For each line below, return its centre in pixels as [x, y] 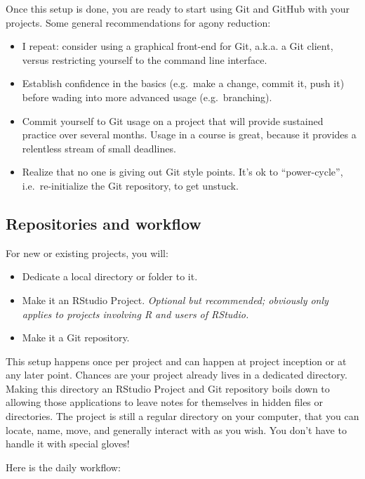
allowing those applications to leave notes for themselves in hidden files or [165, 402]
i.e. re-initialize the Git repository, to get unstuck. [130, 185]
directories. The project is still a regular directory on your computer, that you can [182, 416]
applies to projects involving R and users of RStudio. [135, 314]
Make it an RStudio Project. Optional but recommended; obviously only [175, 300]
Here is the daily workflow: [63, 467]
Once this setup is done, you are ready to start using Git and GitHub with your [178, 8]
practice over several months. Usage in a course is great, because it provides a [189, 134]
